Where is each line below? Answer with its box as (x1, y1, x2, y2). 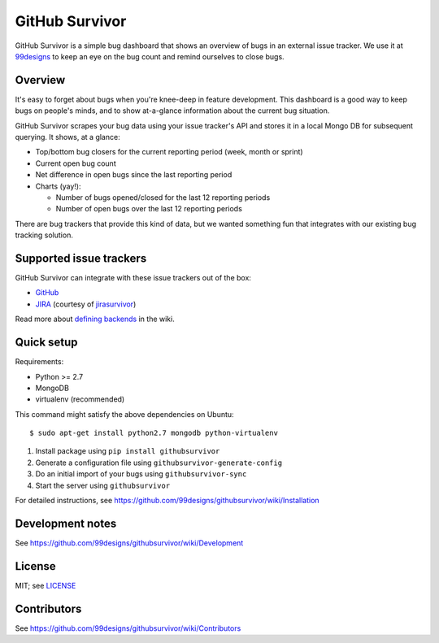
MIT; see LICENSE (15, 580, 76, 590)
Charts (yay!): (35, 181, 81, 191)
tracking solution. (15, 230, 73, 240)
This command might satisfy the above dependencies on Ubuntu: (15, 409, 235, 419)
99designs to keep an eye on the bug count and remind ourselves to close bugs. (15, 51, 285, 61)
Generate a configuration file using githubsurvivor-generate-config (35, 458, 283, 467)
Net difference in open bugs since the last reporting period (35, 170, 233, 180)
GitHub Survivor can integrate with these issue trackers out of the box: (15, 273, 252, 283)
